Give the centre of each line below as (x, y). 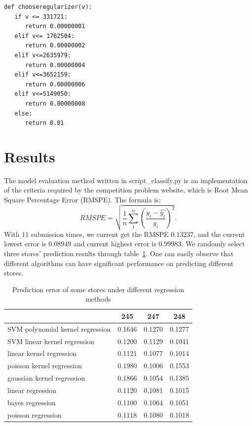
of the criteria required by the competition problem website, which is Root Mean (126, 190)
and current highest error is (115, 244)
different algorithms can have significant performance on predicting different (119, 263)
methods (98, 299)
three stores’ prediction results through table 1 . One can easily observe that (119, 253)
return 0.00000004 (55, 65)
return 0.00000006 (55, 84)
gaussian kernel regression (46, 378)
